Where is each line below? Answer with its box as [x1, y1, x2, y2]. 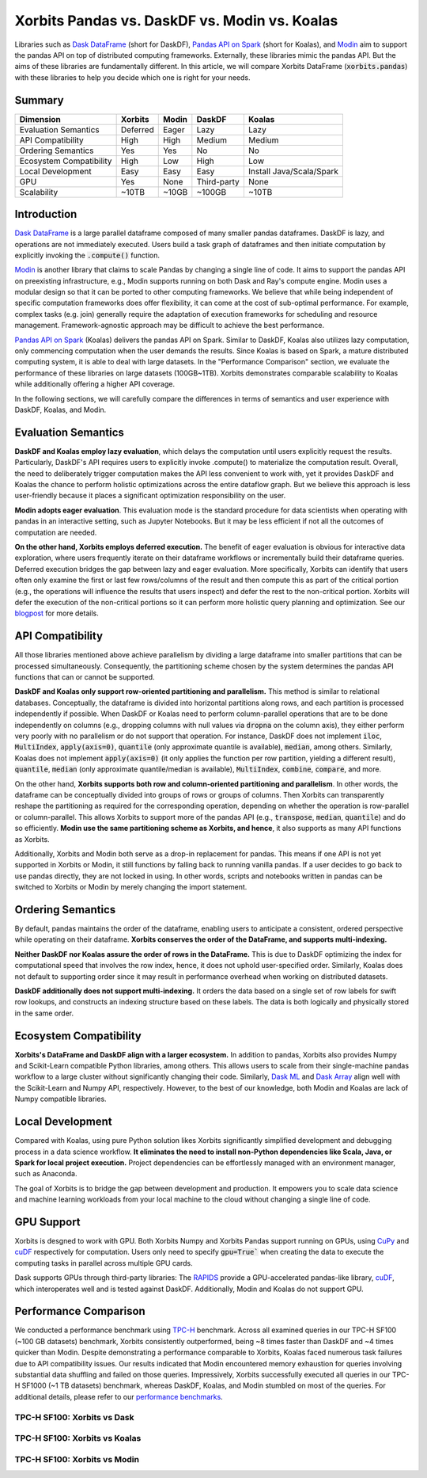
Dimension [19, 113, 61, 124]
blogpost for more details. [14, 608, 99, 618]
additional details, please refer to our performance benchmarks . [14, 1392, 223, 1401]
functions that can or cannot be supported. [14, 672, 155, 682]
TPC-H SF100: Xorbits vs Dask [14, 1411, 134, 1423]
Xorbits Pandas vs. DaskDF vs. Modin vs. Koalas [14, 12, 338, 29]
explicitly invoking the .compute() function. [14, 250, 160, 260]
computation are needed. [14, 528, 97, 537]
